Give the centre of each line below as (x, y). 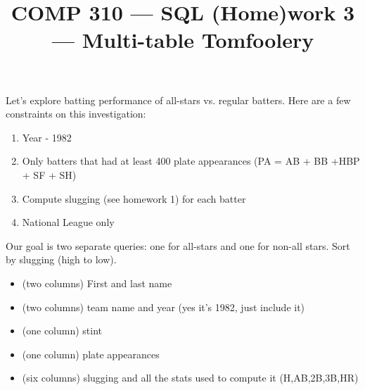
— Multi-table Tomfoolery (183, 40)
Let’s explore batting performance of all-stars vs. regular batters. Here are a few (178, 100)
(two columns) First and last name (97, 283)
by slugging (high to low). (61, 259)
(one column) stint (62, 331)
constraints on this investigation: (76, 114)
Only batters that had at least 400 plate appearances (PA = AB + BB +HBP (191, 161)
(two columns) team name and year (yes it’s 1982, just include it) (164, 307)
